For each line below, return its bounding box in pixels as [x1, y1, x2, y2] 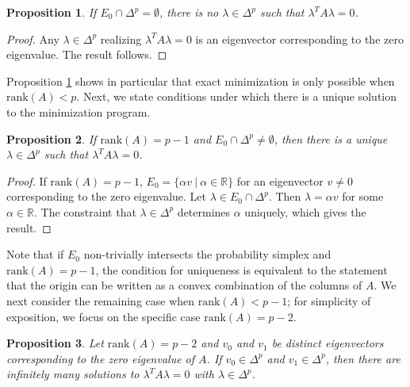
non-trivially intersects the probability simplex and [83, 246, 331, 262]
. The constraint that [34, 203, 136, 220]
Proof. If [6, 172, 47, 189]
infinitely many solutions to [6, 366, 140, 382]
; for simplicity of [287, 292, 371, 308]
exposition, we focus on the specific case [6, 308, 201, 324]
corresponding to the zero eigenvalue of [6, 350, 195, 366]
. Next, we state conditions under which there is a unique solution [76, 88, 397, 105]
